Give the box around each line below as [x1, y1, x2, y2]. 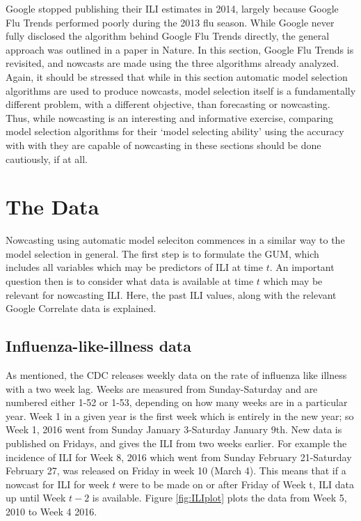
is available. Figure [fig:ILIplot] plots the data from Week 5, [92, 490, 347, 505]
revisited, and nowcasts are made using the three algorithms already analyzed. [6, 56, 339, 70]
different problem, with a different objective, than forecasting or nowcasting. [6, 97, 330, 111]
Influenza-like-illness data [6, 335, 191, 357]
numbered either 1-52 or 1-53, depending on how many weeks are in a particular [6, 395, 348, 410]
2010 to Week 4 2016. [6, 504, 97, 518]
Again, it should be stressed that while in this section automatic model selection [6, 69, 348, 84]
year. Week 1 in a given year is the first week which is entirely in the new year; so [6, 408, 354, 423]
